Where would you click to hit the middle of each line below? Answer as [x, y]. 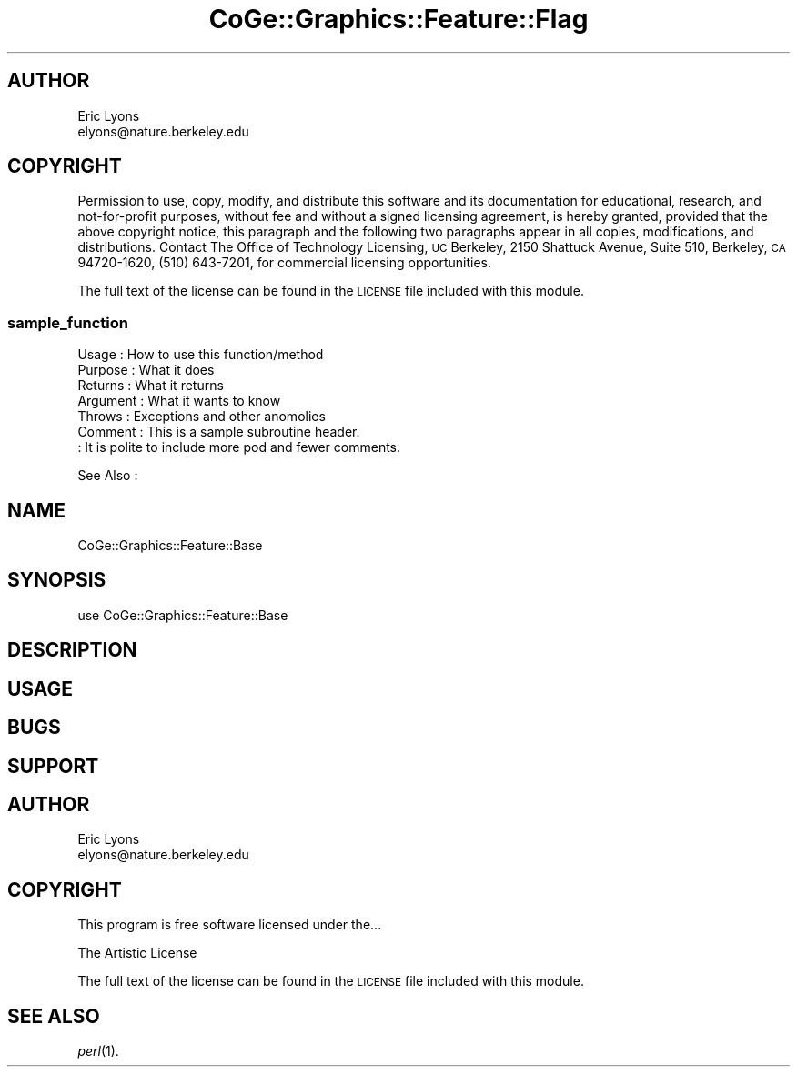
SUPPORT [53, 766]
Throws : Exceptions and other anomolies [202, 417]
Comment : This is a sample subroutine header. [219, 432]
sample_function [68, 322]
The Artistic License [137, 953]
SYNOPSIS [57, 580]
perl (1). [98, 1051]
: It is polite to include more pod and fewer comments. [239, 447]
